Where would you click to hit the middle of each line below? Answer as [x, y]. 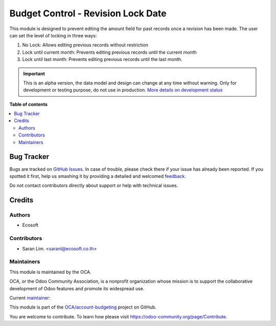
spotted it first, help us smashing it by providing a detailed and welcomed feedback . [98, 176]
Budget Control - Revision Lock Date [88, 13]
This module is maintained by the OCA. [50, 272]
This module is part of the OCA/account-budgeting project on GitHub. [83, 307]
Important [34, 74]
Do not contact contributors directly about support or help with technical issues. [94, 185]
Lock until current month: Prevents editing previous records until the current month [109, 52]
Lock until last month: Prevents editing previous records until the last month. [102, 59]
